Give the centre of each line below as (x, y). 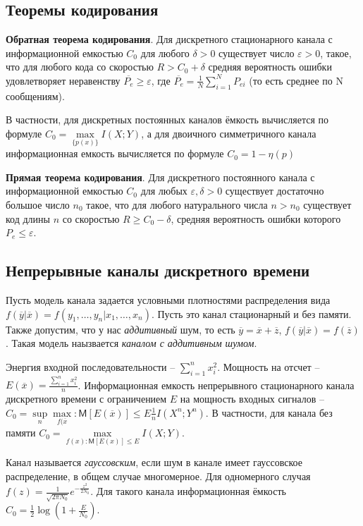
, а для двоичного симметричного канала (229, 133)
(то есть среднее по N (296, 80)
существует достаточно (275, 191)
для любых (164, 191)
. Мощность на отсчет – (269, 366)
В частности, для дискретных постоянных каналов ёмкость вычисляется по (167, 120)
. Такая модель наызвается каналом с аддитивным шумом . (131, 343)
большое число (38, 205)
